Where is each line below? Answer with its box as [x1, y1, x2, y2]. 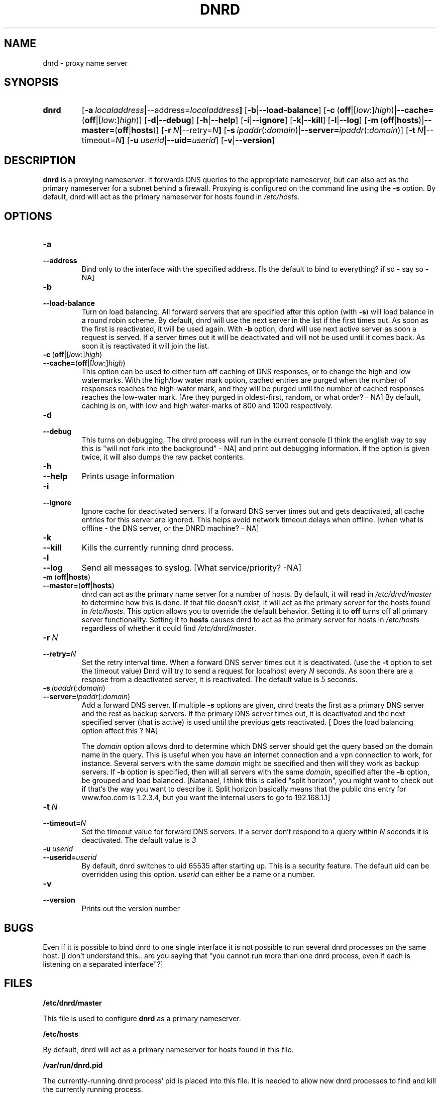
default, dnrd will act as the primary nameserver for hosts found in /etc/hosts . [43, 192, 299, 201]
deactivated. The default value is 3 [81, 836, 196, 845]
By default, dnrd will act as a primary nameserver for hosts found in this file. [43, 1045, 294, 1054]
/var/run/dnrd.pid [43, 1060, 103, 1069]
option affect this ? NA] [81, 726, 158, 735]
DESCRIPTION [4, 154, 76, 167]
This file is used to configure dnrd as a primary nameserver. [43, 1014, 241, 1023]
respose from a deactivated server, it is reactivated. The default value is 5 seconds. [81, 675, 358, 684]
